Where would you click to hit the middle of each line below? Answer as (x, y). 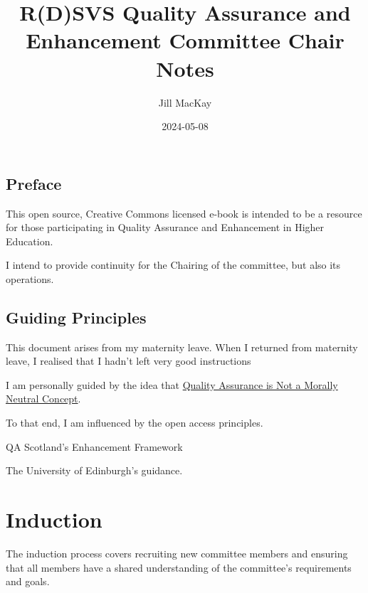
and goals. (28, 581)
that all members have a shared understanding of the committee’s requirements (179, 567)
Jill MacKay (185, 102)
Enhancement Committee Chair (185, 40)
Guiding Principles (76, 317)
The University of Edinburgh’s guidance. (94, 470)
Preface (34, 183)
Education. (30, 241)
